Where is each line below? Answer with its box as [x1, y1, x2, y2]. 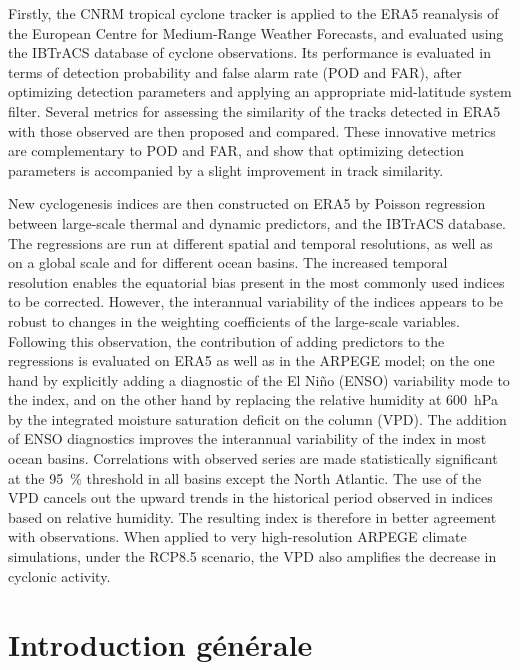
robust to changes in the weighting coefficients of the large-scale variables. [8, 310, 460, 331]
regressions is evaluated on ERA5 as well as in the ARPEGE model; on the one [8, 350, 495, 371]
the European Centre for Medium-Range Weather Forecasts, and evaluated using [8, 22, 504, 43]
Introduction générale [8, 624, 313, 665]
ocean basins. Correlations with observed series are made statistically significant [8, 448, 498, 469]
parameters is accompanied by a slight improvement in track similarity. [8, 159, 444, 180]
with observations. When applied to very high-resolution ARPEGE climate [8, 526, 467, 547]
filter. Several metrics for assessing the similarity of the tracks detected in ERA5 [8, 100, 501, 121]
